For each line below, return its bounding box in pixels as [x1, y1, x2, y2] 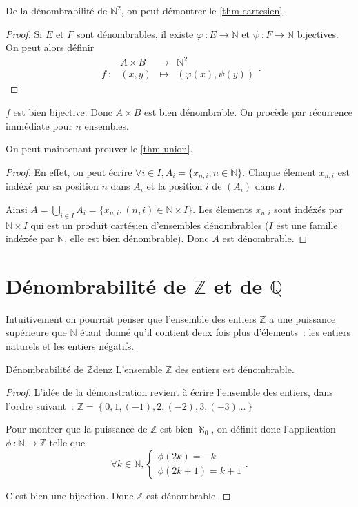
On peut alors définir [6, 40, 95, 54]
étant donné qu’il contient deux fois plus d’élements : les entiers [80, 325, 350, 339]
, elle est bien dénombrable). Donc [64, 231, 209, 246]
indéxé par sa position [6, 179, 99, 193]
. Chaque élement [242, 164, 316, 179]
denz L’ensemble [93, 361, 163, 376]
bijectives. [297, 26, 339, 41]
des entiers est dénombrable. [175, 361, 295, 376]
